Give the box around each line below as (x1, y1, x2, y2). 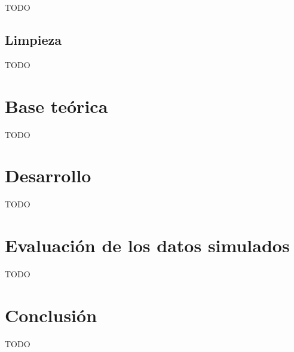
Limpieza (5, 30, 62, 48)
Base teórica (5, 93, 108, 118)
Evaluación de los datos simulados (5, 233, 290, 258)
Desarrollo (5, 163, 91, 188)
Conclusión (5, 302, 97, 327)
